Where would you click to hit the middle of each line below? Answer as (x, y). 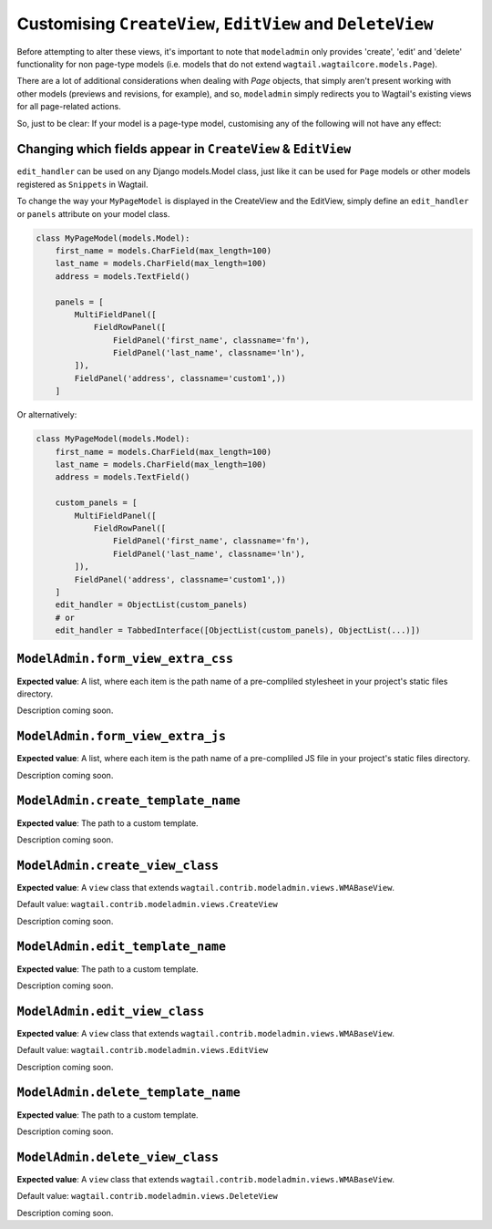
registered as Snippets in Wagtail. (82, 184)
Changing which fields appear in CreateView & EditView (184, 149)
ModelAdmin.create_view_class (118, 865)
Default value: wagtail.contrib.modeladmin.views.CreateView (147, 904)
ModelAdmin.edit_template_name (122, 947)
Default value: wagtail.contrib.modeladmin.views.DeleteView (147, 1196)
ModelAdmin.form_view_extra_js (122, 737)
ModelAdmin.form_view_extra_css (125, 659)
